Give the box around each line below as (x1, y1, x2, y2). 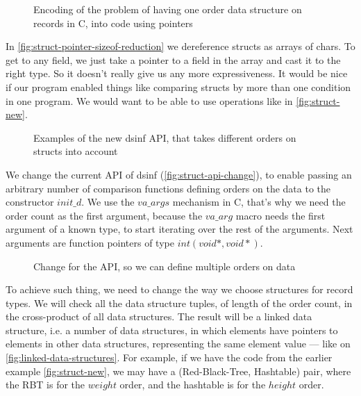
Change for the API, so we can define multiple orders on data (33, 258, 296, 273)
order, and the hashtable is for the (119, 377, 266, 392)
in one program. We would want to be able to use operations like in (6, 93, 293, 108)
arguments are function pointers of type (6, 235, 174, 249)
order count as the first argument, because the (6, 208, 203, 222)
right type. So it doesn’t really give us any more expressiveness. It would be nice (6, 66, 348, 81)
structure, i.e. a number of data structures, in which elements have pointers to (6, 322, 338, 337)
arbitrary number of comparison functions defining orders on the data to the (6, 181, 331, 195)
